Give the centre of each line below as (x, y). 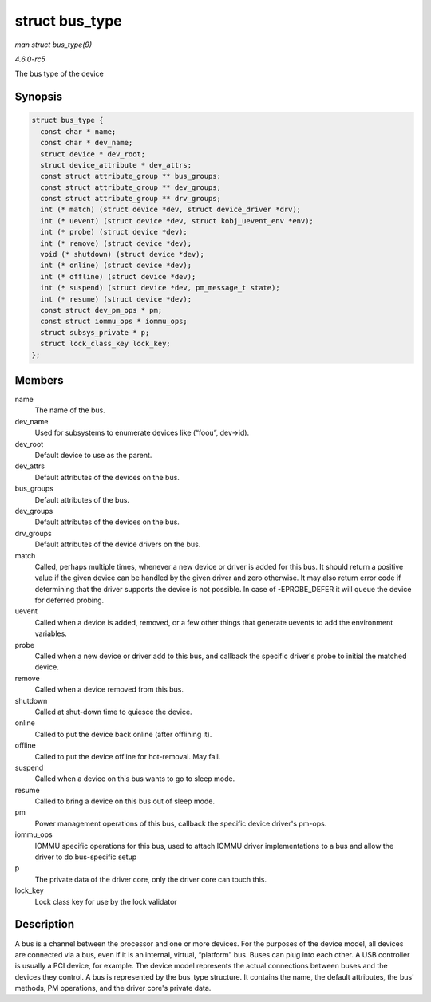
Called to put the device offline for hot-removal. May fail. (128, 756)
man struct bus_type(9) (53, 45)
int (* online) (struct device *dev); (116, 266)
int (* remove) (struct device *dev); (116, 243)
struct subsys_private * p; (95, 332)
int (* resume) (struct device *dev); (116, 299)
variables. (51, 633)
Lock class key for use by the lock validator (106, 901)
